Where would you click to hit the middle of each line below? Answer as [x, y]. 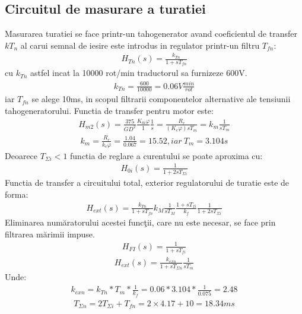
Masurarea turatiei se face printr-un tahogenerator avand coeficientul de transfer [151, 34]
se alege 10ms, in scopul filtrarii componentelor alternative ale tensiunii [161, 99]
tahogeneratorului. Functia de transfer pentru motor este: [109, 110]
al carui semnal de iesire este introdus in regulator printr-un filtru [140, 45]
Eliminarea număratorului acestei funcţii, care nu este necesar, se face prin [140, 222]
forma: [17, 194]
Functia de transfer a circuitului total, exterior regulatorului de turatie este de [147, 183]
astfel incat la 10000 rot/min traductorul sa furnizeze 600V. [139, 73]
